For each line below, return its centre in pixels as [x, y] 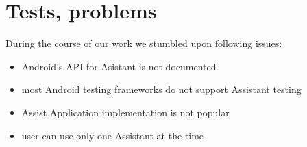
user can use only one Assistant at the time [113, 135]
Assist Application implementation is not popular [125, 112]
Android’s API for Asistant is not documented [119, 66]
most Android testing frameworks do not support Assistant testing [161, 89]
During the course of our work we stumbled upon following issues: [144, 43]
